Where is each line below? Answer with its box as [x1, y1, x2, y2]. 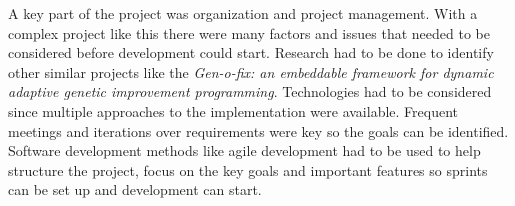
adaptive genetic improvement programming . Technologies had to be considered [8, 81, 492, 102]
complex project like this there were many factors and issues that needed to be [8, 22, 490, 43]
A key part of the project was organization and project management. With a [8, 3, 478, 23]
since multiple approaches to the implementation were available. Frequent [8, 100, 459, 121]
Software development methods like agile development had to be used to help [8, 140, 481, 161]
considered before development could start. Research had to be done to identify [8, 42, 494, 63]
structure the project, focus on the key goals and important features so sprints [8, 159, 488, 180]
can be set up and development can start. [8, 179, 262, 200]
